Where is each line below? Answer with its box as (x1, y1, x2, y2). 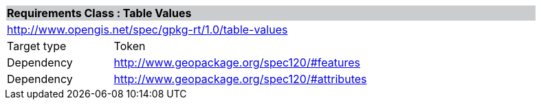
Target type (7, 39, 67, 53)
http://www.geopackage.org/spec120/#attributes (113, 72, 367, 86)
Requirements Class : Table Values (7, 6, 192, 20)
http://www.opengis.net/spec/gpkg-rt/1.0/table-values (7, 23, 288, 36)
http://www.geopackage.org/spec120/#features (113, 56, 361, 69)
